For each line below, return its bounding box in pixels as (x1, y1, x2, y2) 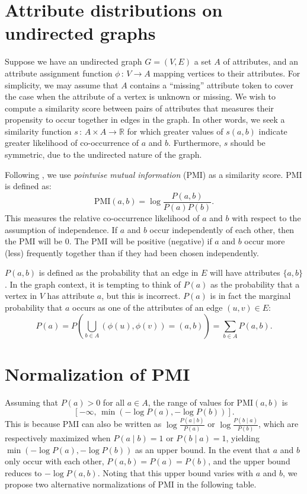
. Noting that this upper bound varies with (97, 466, 254, 479)
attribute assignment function (5, 66, 113, 79)
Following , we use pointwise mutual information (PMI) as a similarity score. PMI (5, 168, 302, 180)
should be (231, 136, 266, 149)
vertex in (5, 289, 37, 302)
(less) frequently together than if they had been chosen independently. (5, 246, 259, 259)
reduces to (5, 466, 42, 479)
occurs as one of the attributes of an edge (72, 301, 223, 314)
